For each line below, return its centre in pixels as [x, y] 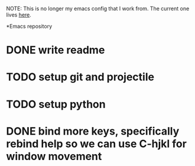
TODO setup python [56, 104]
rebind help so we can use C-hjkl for [97, 144]
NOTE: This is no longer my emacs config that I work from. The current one [98, 9]
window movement [54, 156]
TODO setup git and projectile [80, 77]
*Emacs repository [29, 26]
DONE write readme [56, 50]
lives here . [19, 15]
